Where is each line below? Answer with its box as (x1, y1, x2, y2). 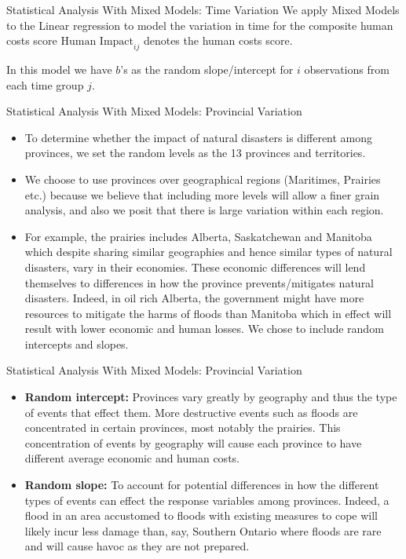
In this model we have (6, 60, 112, 77)
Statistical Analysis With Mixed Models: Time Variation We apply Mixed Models (6, 2, 400, 17)
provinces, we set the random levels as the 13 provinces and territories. (24, 144, 366, 161)
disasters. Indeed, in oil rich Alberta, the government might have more (24, 290, 364, 306)
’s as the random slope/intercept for (120, 60, 294, 77)
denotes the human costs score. (143, 32, 293, 49)
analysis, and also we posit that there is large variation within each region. (24, 202, 384, 218)
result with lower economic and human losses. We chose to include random (24, 320, 384, 337)
